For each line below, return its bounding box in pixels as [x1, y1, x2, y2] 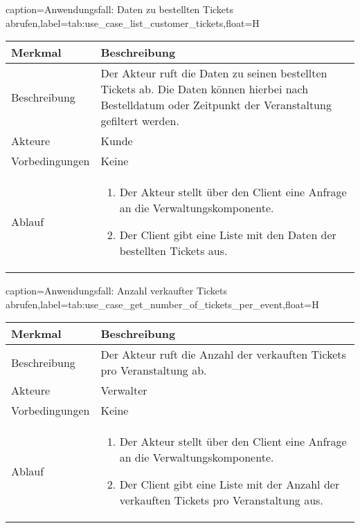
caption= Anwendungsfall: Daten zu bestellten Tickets [6, 2, 234, 16]
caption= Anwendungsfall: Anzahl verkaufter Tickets [6, 283, 227, 298]
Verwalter [100, 382, 147, 399]
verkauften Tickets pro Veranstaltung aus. [119, 492, 323, 509]
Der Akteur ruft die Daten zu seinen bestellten [100, 65, 327, 82]
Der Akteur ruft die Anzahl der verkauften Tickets [100, 346, 346, 363]
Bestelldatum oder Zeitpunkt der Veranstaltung [100, 97, 332, 113]
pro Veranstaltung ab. [100, 362, 207, 379]
